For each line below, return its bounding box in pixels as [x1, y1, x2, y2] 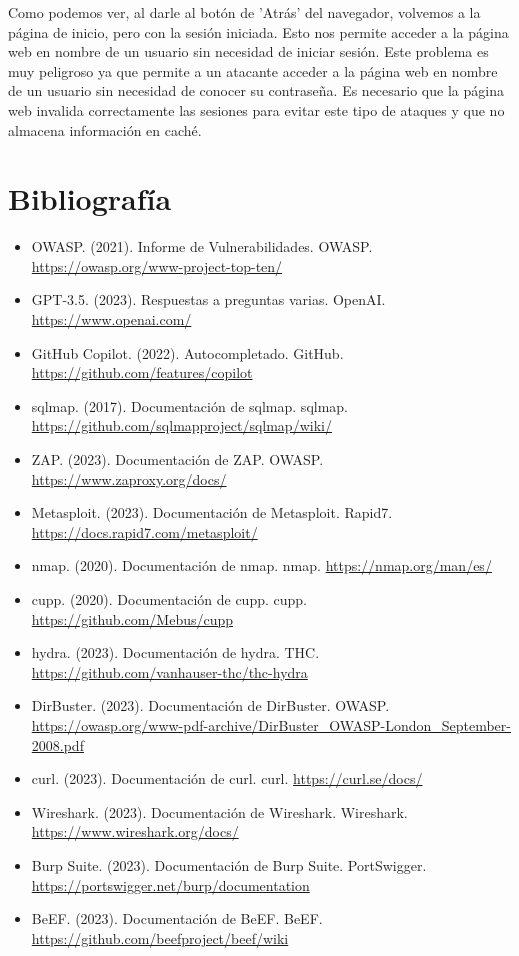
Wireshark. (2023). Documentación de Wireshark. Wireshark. [31, 801, 408, 822]
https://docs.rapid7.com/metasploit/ [31, 521, 258, 542]
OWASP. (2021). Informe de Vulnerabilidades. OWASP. [31, 236, 373, 257]
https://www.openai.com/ [31, 309, 192, 330]
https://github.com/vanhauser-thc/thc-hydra [31, 661, 308, 682]
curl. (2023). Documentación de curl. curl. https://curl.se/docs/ [31, 768, 423, 789]
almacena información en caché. [8, 119, 202, 140]
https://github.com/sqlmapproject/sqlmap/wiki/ [31, 415, 332, 436]
